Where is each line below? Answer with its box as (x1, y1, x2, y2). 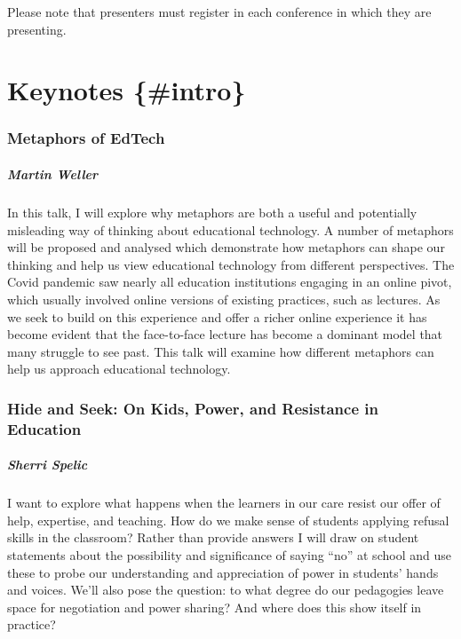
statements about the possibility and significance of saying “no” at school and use (7, 546, 451, 564)
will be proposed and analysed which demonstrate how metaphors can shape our (7, 238, 445, 256)
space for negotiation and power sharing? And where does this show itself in (7, 597, 422, 616)
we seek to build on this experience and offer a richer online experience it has (7, 307, 427, 326)
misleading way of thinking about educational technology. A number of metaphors (7, 220, 454, 239)
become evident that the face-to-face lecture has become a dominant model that (7, 325, 443, 343)
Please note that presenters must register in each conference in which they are (7, 3, 432, 20)
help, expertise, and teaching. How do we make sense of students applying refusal (7, 510, 449, 529)
